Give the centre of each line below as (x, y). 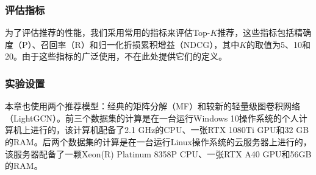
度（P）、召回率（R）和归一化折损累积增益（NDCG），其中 (122, 44)
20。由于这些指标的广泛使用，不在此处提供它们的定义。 (116, 56)
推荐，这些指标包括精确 (264, 33)
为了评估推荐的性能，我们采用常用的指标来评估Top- (108, 33)
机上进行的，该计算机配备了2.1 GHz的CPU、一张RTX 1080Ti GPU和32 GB (161, 130)
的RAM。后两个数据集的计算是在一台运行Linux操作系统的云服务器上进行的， (158, 142)
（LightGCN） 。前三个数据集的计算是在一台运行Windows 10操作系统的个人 (152, 118)
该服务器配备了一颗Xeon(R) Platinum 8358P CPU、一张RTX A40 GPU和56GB (158, 153)
